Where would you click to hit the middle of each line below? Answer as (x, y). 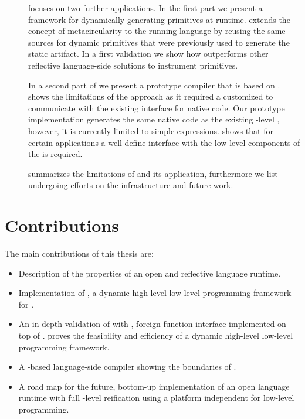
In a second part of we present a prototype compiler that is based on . (154, 85)
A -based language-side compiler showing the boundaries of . (127, 367)
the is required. (55, 154)
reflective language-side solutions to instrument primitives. (133, 65)
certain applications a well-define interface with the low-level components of (164, 142)
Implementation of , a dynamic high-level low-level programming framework (155, 293)
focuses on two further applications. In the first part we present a (145, 8)
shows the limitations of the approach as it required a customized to (151, 96)
